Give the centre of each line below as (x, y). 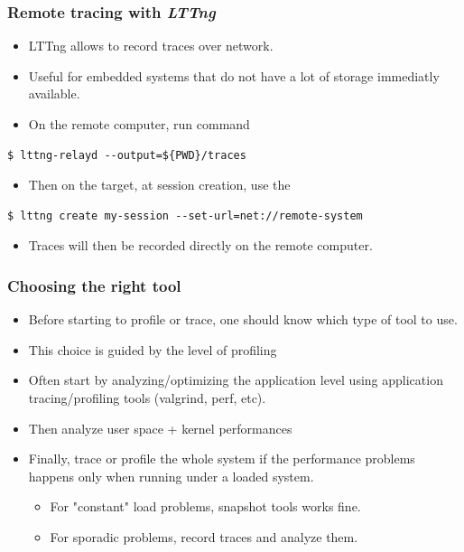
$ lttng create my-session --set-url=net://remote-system (185, 215)
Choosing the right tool (94, 285)
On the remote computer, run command (139, 124)
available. (54, 94)
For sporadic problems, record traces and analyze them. (204, 536)
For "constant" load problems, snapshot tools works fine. (205, 506)
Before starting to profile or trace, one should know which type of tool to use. (243, 319)
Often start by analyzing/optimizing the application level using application (236, 380)
